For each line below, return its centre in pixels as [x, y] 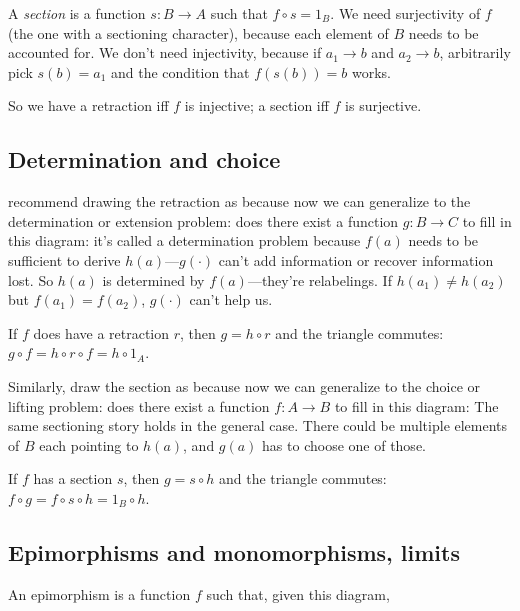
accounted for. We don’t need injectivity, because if [165, 52]
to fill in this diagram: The [416, 405]
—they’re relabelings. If [319, 279]
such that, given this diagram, [298, 593]
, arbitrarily [475, 52]
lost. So [31, 279]
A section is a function [77, 13]
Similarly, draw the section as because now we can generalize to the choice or [244, 385]
